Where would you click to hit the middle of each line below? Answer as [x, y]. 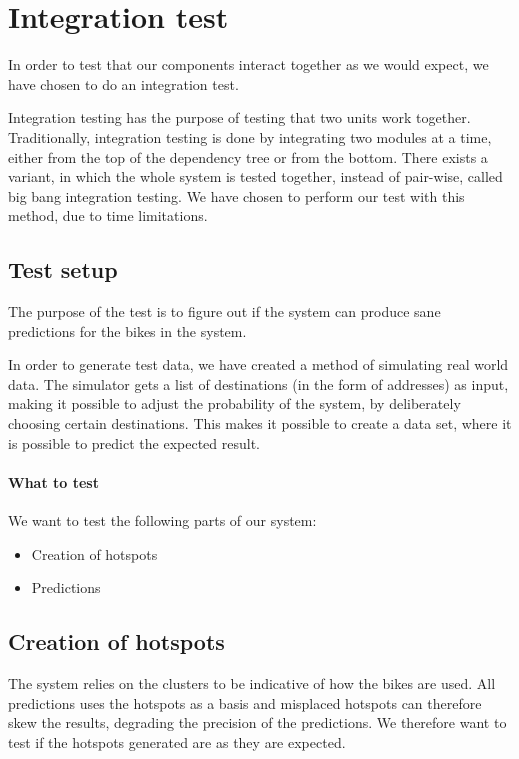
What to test [53, 481]
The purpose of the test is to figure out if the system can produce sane [224, 311]
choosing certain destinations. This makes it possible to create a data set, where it [260, 423]
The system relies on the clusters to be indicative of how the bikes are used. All [252, 683]
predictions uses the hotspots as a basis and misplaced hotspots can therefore [245, 702]
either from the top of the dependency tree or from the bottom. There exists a [248, 156]
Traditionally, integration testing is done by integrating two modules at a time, [250, 136]
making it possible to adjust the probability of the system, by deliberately [234, 403]
